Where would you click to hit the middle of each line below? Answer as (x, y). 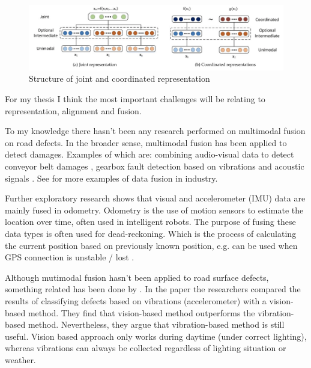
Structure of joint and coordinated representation (119, 78)
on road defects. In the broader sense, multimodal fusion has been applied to (146, 142)
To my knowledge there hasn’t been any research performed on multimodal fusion (155, 131)
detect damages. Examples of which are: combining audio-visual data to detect (149, 154)
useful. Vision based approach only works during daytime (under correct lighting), (156, 336)
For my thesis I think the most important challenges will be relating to (135, 99)
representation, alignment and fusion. (73, 110)
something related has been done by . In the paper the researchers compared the (153, 289)
